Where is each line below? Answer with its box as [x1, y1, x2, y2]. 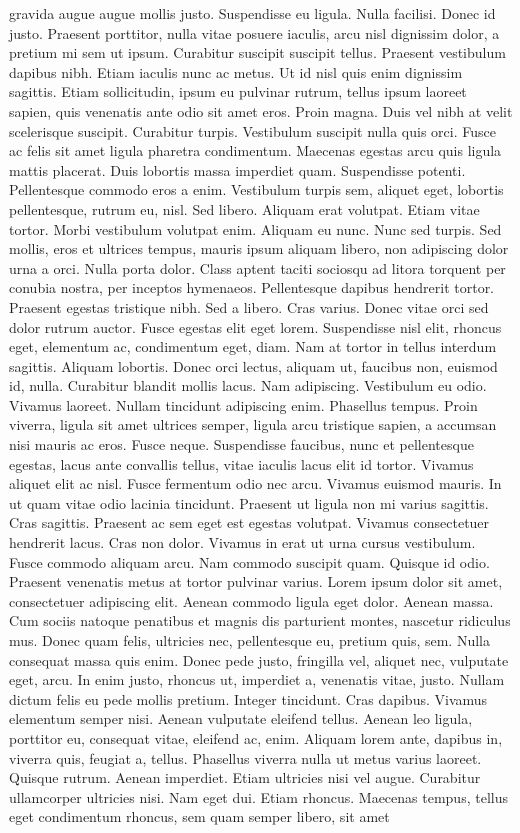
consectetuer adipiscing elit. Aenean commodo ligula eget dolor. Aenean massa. [9, 590, 494, 611]
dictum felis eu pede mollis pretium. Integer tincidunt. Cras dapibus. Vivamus [9, 688, 488, 709]
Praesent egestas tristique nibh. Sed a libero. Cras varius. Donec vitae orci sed [9, 296, 489, 317]
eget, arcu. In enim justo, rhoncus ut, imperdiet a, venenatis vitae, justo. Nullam [9, 669, 505, 690]
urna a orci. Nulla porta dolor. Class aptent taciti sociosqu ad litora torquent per [9, 257, 506, 278]
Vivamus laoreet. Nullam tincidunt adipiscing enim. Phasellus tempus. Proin [9, 394, 478, 415]
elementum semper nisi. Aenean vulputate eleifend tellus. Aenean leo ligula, [9, 708, 473, 729]
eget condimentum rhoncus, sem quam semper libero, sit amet [9, 806, 390, 827]
